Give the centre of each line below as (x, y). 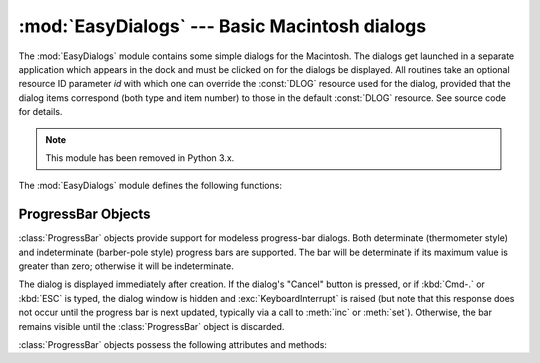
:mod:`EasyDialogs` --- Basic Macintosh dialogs (222, 26)
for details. (40, 112)
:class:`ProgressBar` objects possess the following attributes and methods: (172, 344)
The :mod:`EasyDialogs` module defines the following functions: (150, 186)
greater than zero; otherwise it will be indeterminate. (126, 266)
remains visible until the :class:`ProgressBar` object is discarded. (151, 326)
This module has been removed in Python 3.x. (140, 157)
